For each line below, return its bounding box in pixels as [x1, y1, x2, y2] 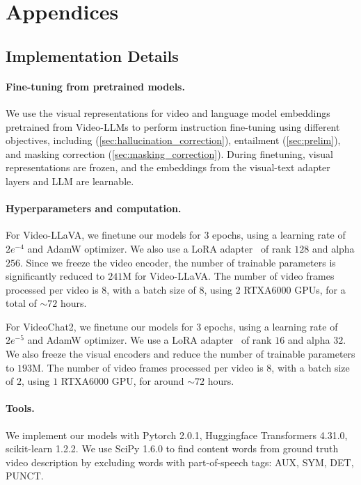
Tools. [6, 401, 35, 415]
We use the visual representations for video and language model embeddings [6, 105, 330, 120]
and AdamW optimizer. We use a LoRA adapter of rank [27, 333, 272, 347]
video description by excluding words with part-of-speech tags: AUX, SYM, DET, [6, 454, 354, 469]
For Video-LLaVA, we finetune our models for [6, 228, 201, 242]
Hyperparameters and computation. [6, 201, 182, 216]
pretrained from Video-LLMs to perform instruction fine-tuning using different [6, 119, 340, 134]
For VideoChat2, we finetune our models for [6, 319, 193, 333]
